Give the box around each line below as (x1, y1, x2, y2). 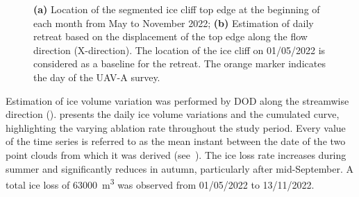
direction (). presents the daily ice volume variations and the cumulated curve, (6, 107, 340, 121)
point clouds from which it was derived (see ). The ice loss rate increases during (6, 147, 347, 162)
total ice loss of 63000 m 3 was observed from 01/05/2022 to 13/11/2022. (6, 175, 315, 191)
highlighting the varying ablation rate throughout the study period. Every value (6, 120, 346, 135)
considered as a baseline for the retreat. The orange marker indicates (33, 56, 326, 71)
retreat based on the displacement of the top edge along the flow (33, 29, 308, 44)
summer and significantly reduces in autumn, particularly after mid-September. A (6, 161, 354, 175)
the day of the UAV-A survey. (33, 69, 160, 84)
